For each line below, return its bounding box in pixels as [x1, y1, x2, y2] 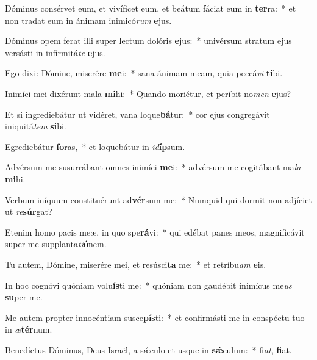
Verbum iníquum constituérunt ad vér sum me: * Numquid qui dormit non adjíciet [5, 193, 312, 206]
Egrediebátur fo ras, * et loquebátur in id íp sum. [5, 140, 185, 153]
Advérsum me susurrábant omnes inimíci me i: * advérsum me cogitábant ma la [5, 160, 301, 173]
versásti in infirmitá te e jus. [5, 46, 105, 59]
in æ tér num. [5, 323, 52, 336]
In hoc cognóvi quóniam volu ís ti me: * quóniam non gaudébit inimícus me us [5, 278, 292, 291]
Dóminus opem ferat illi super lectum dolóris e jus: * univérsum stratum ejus [5, 34, 292, 47]
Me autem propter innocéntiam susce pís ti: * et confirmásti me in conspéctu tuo [5, 311, 305, 323]
